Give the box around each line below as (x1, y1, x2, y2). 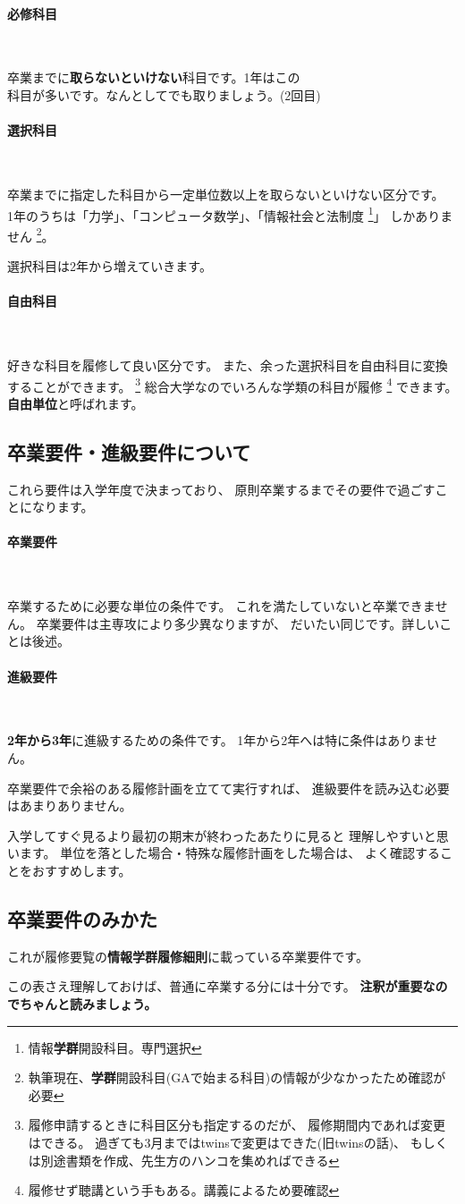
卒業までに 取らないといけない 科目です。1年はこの (7, 68, 300, 87)
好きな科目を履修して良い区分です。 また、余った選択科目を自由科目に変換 (7, 356, 448, 375)
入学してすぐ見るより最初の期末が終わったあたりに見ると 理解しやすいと (7, 826, 436, 844)
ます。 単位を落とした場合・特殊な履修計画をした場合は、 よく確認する (19, 844, 440, 862)
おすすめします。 (31, 861, 131, 879)
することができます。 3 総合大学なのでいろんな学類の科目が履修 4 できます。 (7, 374, 458, 395)
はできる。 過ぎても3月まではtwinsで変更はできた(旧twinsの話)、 (28, 1132, 407, 1151)
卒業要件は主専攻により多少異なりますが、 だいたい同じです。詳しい (36, 614, 440, 632)
